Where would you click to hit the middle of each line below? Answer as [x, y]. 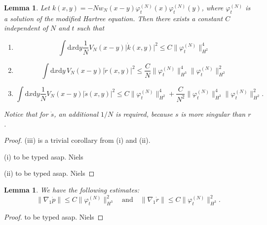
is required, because [144, 113]
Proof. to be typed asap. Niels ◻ [54, 216]
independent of [26, 28]
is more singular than [213, 113]
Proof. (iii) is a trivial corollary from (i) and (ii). [77, 140]
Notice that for [26, 113]
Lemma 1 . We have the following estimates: [72, 189]
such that [91, 28]
